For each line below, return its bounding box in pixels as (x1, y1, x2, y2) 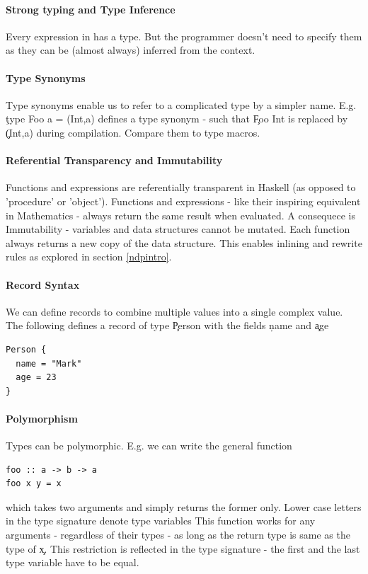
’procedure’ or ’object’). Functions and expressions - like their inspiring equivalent (6, 193, 361, 208)
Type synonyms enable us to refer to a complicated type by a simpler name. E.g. (6, 97, 357, 112)
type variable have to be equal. (6, 555, 139, 570)
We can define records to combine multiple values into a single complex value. (6, 304, 343, 318)
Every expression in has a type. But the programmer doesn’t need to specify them (6, 28, 362, 43)
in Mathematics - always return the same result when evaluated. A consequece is (6, 207, 356, 222)
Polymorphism (6, 411, 78, 425)
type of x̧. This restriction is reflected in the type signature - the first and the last (6, 541, 360, 556)
